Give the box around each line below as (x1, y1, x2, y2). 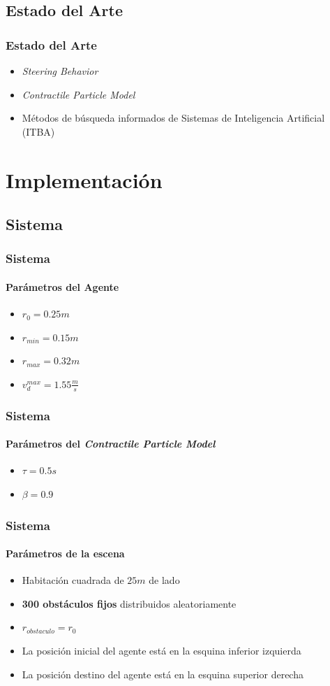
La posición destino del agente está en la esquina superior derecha (22, 666, 303, 681)
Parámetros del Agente (6, 279, 119, 294)
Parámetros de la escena (6, 546, 125, 561)
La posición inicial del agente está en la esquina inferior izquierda (22, 643, 301, 658)
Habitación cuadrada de (22, 573, 124, 587)
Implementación (6, 165, 163, 194)
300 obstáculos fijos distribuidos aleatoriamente (22, 596, 237, 610)
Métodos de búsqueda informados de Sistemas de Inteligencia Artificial (22, 110, 325, 125)
